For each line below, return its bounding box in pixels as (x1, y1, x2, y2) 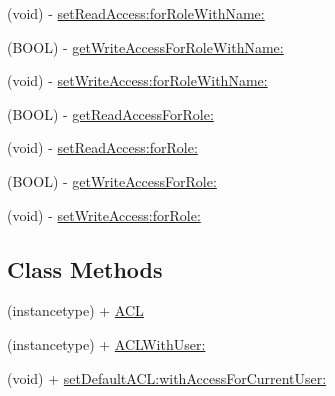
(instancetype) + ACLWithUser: (7, 333, 206, 354)
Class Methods (7, 253, 163, 284)
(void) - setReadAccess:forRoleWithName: (7, 3, 265, 23)
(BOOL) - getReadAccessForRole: (7, 103, 214, 124)
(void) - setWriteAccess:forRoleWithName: (7, 70, 268, 91)
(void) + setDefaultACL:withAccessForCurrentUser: (7, 367, 327, 388)
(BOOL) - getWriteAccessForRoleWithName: (7, 36, 284, 57)
